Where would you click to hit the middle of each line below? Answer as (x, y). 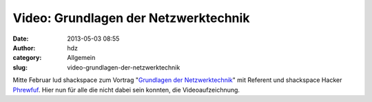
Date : (21, 39)
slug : (20, 67)
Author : (24, 48)
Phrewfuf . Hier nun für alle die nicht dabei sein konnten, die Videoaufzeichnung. (126, 90)
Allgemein (81, 58)
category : (27, 58)
